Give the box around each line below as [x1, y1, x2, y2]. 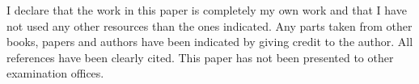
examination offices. [6, 65, 104, 82]
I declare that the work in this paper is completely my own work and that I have [6, 2, 407, 18]
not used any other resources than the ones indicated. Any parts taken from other [6, 17, 413, 34]
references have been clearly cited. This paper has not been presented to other [6, 48, 394, 65]
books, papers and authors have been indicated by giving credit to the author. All [6, 33, 413, 50]
